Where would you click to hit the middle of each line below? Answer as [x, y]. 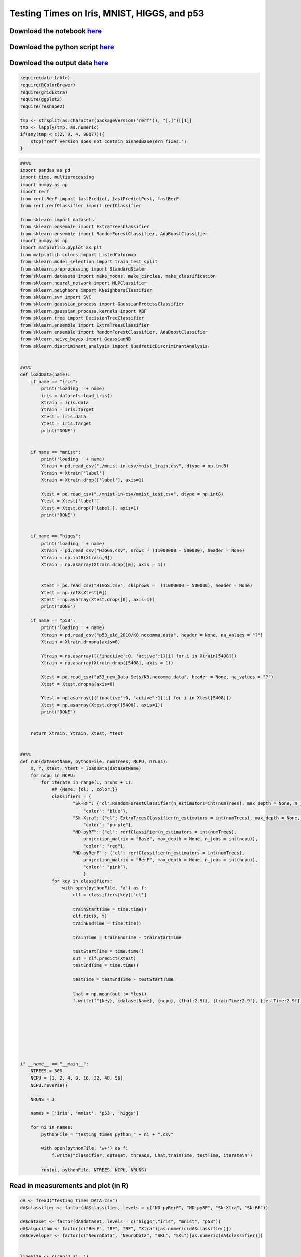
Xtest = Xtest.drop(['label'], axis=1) [90, 508]
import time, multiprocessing [57, 177]
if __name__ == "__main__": [54, 1064]
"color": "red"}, [104, 846]
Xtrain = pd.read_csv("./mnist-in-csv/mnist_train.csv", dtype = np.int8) [135, 466]
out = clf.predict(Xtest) [105, 958]
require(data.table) [45, 78]
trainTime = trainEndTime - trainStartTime [127, 937]
